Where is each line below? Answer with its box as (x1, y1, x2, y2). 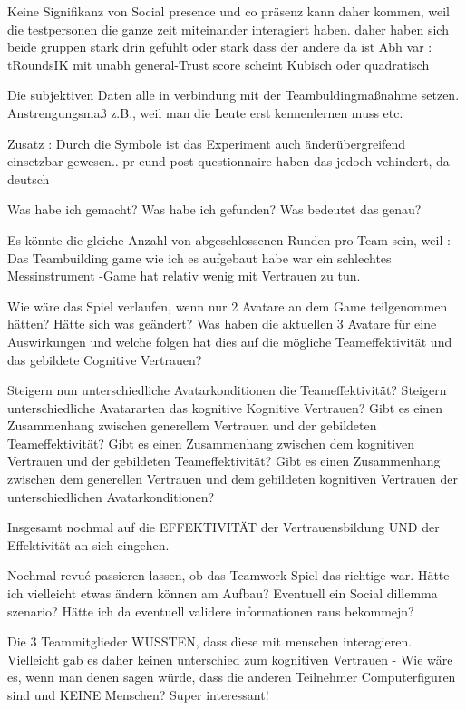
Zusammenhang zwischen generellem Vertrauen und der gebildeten (7, 416, 377, 435)
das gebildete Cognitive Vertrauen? (7, 350, 202, 369)
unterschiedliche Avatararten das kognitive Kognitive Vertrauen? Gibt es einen (7, 398, 443, 417)
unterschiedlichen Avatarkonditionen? (7, 487, 215, 506)
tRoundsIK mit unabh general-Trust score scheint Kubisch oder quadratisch (7, 54, 430, 74)
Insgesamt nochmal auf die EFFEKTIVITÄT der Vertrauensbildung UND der (7, 518, 440, 537)
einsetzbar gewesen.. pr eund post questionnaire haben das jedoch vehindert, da (7, 152, 450, 171)
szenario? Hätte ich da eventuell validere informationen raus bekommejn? (7, 601, 414, 620)
